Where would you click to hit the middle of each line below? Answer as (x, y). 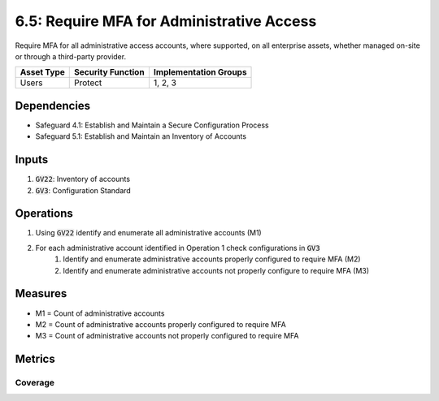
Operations (44, 214)
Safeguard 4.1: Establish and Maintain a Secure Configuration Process (152, 125)
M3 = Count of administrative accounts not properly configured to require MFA (167, 336)
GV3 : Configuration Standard (83, 190)
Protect (88, 83)
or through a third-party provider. (70, 56)
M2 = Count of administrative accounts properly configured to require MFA (161, 324)
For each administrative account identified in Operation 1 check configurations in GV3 (178, 248)
